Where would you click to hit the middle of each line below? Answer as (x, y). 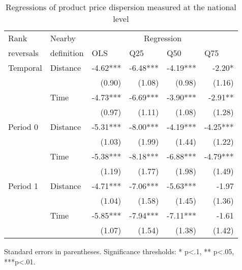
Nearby (63, 38)
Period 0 (23, 127)
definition (67, 53)
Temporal (25, 67)
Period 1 (23, 186)
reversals (23, 53)
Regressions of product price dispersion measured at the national (121, 7)
